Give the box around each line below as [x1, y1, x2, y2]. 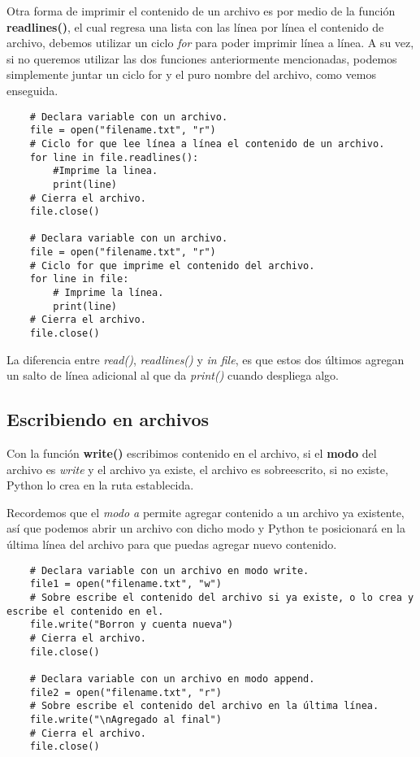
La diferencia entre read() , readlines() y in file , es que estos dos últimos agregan [6, 350, 405, 368]
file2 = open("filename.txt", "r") [29, 686, 222, 698]
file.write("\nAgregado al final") [29, 713, 222, 725]
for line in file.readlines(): [29, 151, 199, 163]
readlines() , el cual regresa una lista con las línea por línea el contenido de [6, 18, 384, 35]
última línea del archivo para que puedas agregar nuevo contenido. [6, 536, 337, 553]
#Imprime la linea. [53, 165, 158, 177]
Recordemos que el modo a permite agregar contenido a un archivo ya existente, [6, 503, 405, 520]
